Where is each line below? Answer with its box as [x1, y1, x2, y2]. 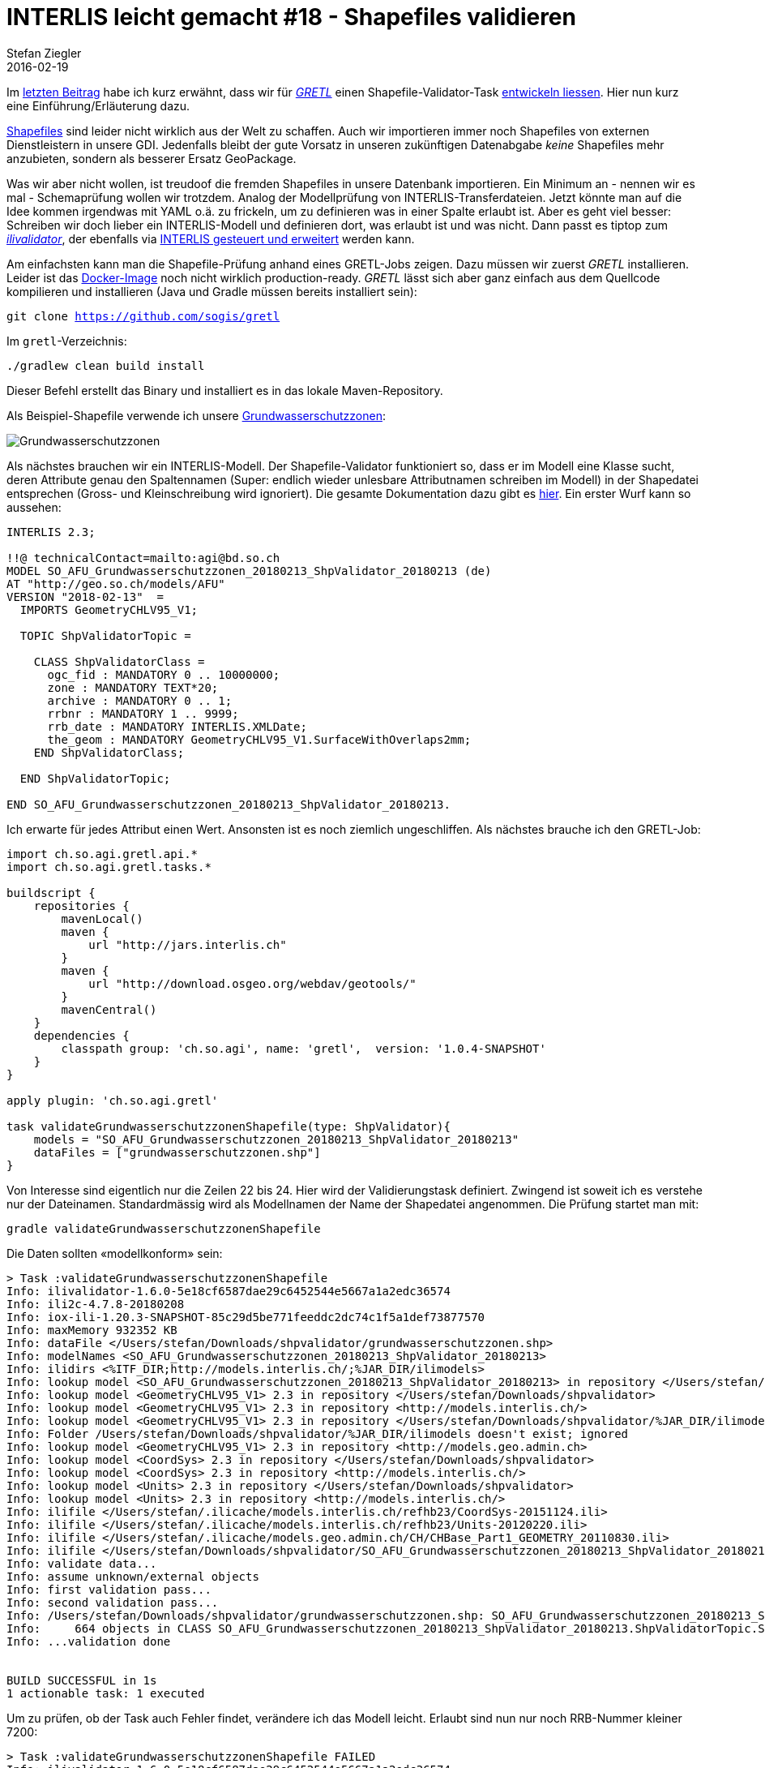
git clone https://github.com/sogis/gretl [6, 309, 280, 323]
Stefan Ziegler [6, 45, 82, 60]
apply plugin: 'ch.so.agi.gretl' [6, 1093, 219, 1107]
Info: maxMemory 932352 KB [6, 1323, 177, 1337]
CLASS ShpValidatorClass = [33, 654, 205, 668]
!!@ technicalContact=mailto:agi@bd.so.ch [6, 551, 280, 564]
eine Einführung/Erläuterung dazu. [6, 98, 190, 113]
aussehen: [6, 500, 62, 514]
